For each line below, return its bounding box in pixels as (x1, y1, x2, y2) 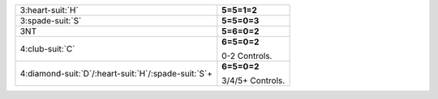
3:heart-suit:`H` (19, 5, 79, 15)
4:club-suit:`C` (19, 43, 75, 54)
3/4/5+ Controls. (221, 75, 286, 86)
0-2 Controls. (221, 51, 273, 61)
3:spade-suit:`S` (19, 15, 82, 26)
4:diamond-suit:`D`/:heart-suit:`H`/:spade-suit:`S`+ (19, 68, 213, 79)
